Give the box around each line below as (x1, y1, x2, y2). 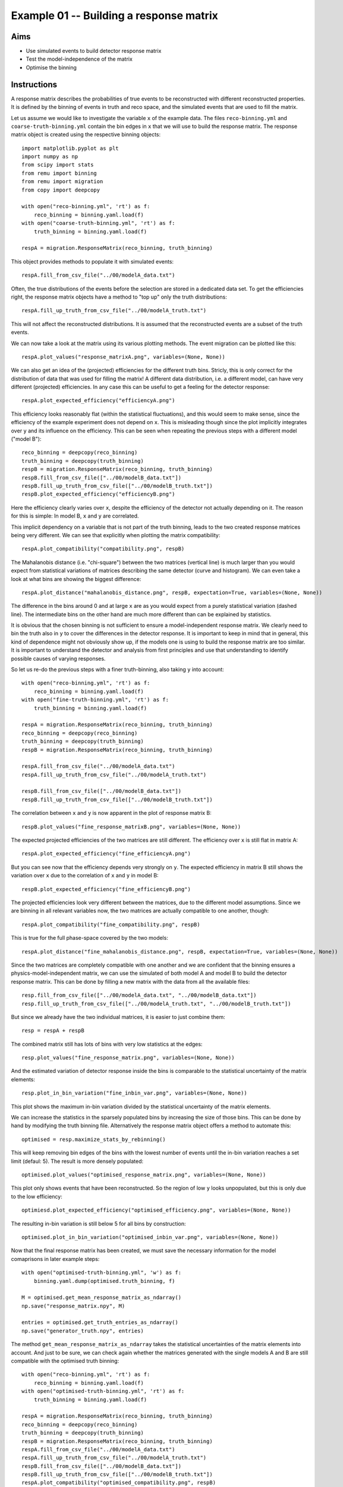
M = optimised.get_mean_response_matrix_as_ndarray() (21, 1294, 181, 1301)
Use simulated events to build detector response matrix (26, 48, 162, 55)
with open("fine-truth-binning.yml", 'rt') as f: (21, 697, 169, 703)
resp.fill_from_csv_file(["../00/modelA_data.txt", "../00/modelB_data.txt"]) (21, 992, 257, 999)
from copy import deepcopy (21, 186, 100, 193)
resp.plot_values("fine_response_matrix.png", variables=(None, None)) (21, 1055, 235, 1061)
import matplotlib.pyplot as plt (21, 145, 119, 152)
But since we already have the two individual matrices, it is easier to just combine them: (11, 1013, 225, 1020)
